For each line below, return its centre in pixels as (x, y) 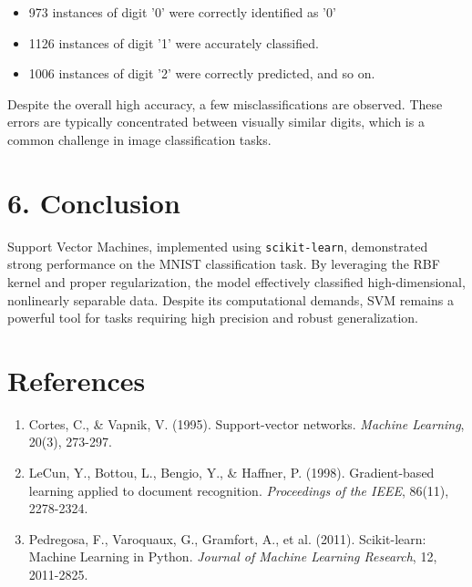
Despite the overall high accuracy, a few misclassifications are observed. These (225, 103)
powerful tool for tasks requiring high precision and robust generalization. (213, 318)
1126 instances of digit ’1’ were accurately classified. (174, 42)
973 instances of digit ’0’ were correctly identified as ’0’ (182, 12)
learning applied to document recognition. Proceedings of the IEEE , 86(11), (239, 490)
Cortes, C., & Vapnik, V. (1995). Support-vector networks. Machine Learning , (246, 423)
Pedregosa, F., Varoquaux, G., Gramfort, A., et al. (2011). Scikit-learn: (227, 538)
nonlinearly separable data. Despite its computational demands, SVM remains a (231, 299)
